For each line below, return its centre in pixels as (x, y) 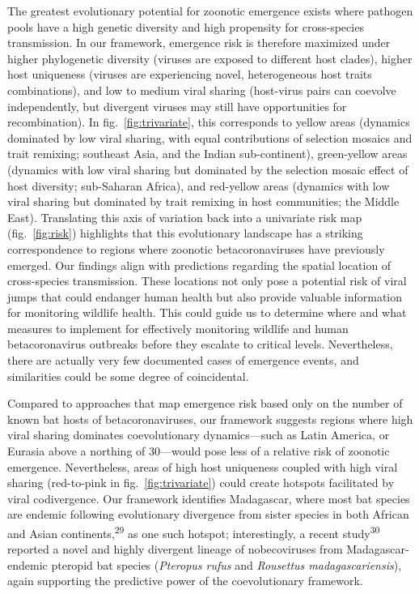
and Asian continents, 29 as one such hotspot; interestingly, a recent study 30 (194, 532)
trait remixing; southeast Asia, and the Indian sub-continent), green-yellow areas (207, 154)
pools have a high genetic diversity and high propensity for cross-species (186, 26)
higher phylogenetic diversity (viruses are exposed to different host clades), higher (210, 58)
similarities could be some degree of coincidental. (128, 376)
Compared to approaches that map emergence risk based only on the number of (205, 403)
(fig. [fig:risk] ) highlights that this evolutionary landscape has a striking (185, 233)
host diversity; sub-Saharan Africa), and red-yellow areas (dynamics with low (199, 185)
